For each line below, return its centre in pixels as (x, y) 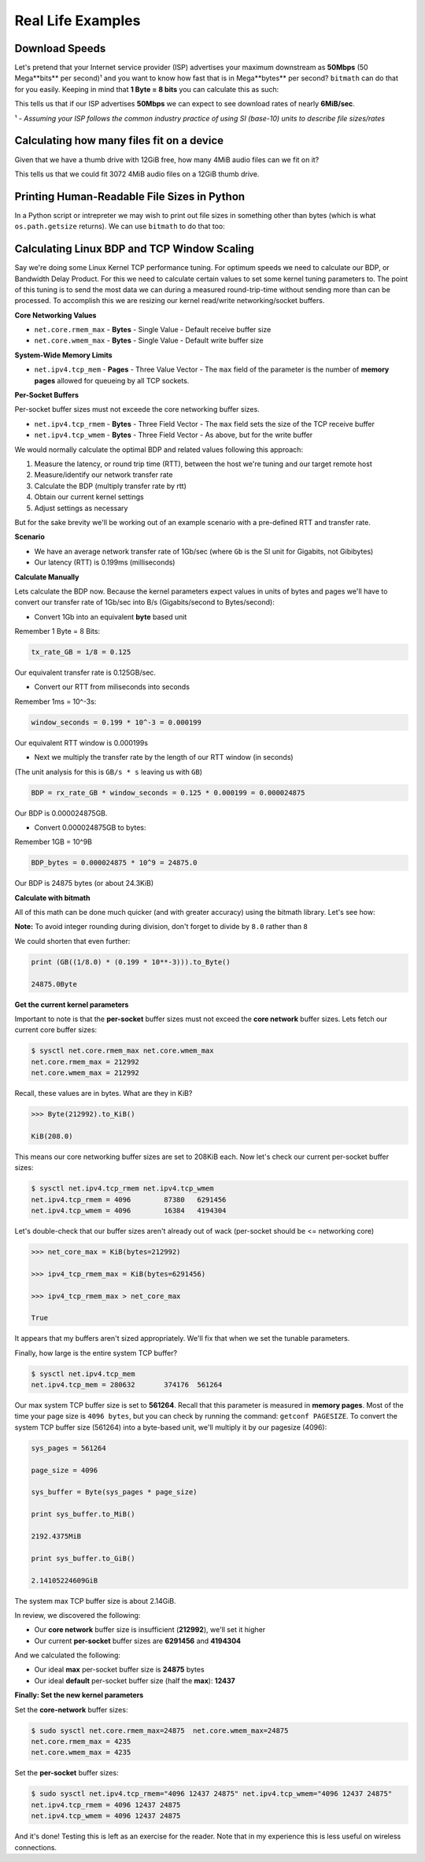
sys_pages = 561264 (68, 1448)
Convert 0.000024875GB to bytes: (90, 827)
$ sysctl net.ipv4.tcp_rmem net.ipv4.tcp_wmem (122, 1188)
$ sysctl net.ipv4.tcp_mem (83, 1373)
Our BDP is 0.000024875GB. (61, 813)
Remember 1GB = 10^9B (54, 842)
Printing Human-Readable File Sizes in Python (130, 196)
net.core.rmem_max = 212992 (85, 1062)
